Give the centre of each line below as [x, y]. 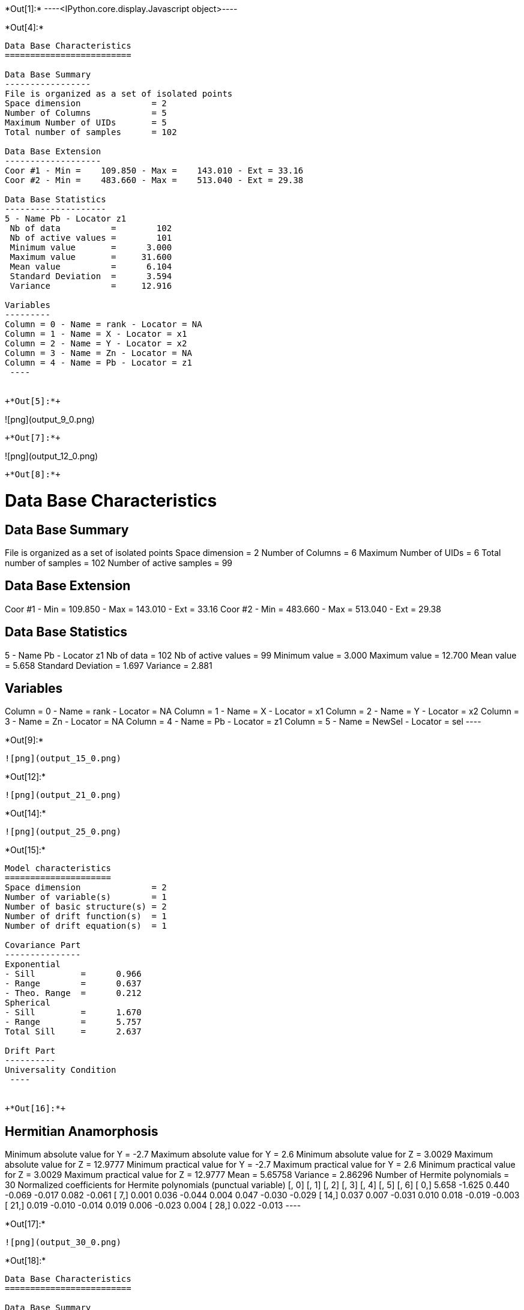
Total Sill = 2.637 [73, 1032]
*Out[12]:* [26, 777]
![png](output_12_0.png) [52, 456]
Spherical [28, 1003]
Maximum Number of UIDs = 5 [86, 122]
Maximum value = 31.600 [91, 257]
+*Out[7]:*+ [33, 438]
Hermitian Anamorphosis [82, 1131]
